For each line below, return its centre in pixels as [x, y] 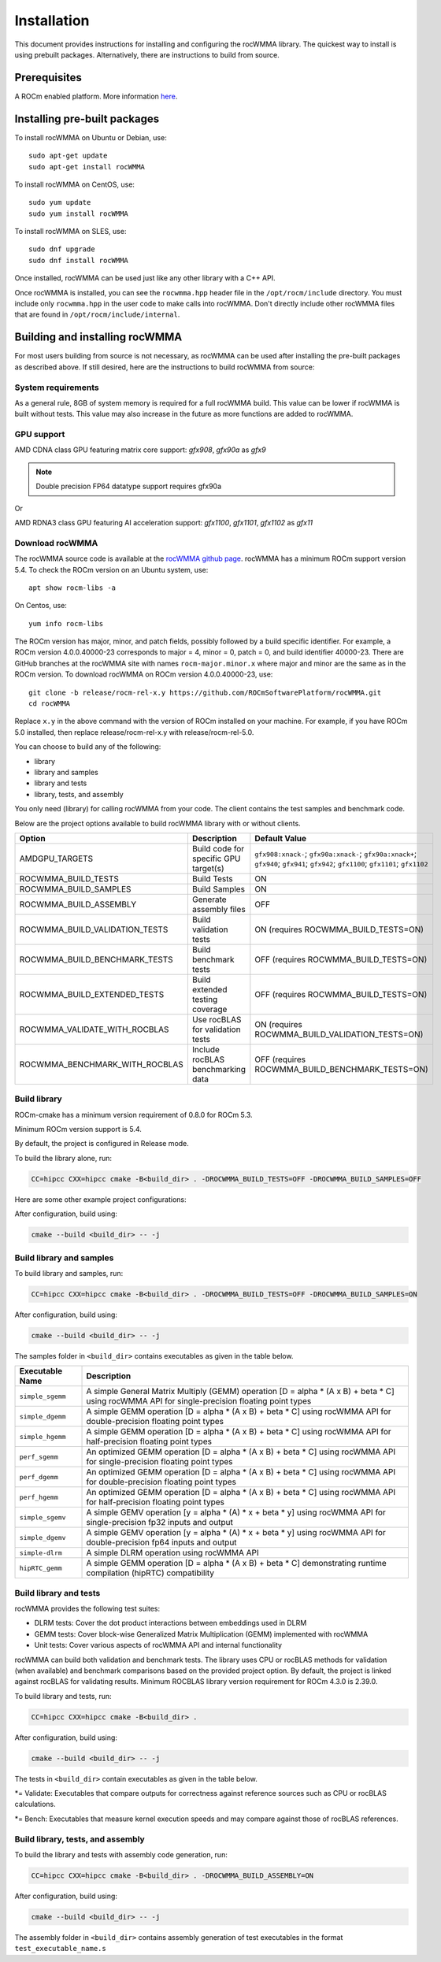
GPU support [40, 435]
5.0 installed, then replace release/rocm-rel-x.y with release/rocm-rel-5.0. [134, 732]
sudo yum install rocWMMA [79, 213]
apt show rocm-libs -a [72, 588]
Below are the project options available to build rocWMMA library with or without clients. [157, 823]
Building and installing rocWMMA [98, 338]
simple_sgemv [43, 1517]
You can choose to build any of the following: [88, 747]
